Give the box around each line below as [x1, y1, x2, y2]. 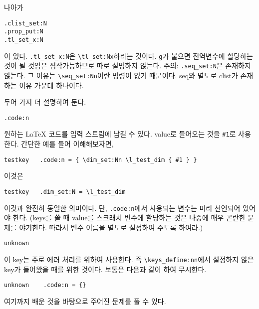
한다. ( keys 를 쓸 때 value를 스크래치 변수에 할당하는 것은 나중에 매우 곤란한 [12, 212, 246, 223]
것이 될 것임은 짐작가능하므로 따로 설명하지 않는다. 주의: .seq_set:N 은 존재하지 [4, 60, 251, 71]
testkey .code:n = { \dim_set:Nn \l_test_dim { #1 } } [4, 156, 197, 163]
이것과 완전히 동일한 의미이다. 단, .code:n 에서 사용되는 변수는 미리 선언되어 [4, 202, 241, 213]
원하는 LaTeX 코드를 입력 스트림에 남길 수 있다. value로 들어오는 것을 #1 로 [4, 129, 236, 139]
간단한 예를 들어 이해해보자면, [21, 139, 114, 149]
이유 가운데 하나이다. [19, 80, 84, 90]
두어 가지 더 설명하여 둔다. [4, 97, 86, 107]
